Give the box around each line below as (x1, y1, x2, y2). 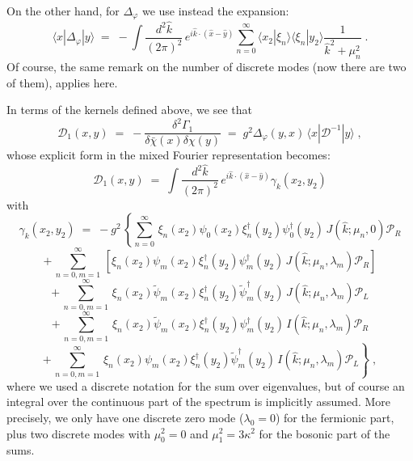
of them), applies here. (6, 74, 118, 91)
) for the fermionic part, (275, 408, 394, 425)
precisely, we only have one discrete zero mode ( (6, 408, 244, 425)
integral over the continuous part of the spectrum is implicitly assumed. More (6, 393, 391, 410)
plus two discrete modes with (6, 425, 150, 442)
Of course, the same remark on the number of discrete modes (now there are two (6, 58, 407, 75)
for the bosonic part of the (259, 425, 390, 442)
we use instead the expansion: (141, 2, 289, 19)
